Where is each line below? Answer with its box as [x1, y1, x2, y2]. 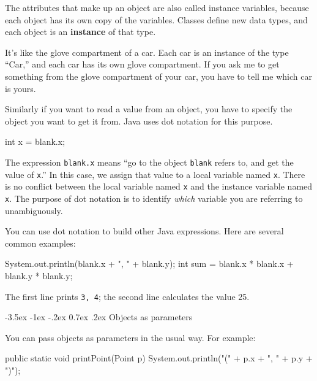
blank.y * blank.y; [5, 269, 73, 282]
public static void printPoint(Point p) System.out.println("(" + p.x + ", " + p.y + [5, 352, 313, 364]
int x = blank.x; [5, 135, 65, 148]
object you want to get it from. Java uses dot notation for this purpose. [5, 114, 273, 127]
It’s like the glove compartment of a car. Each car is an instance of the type [5, 45, 289, 58]
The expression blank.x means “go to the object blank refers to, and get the [5, 155, 294, 168]
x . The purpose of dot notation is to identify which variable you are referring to [5, 191, 303, 204]
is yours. [5, 82, 36, 94]
